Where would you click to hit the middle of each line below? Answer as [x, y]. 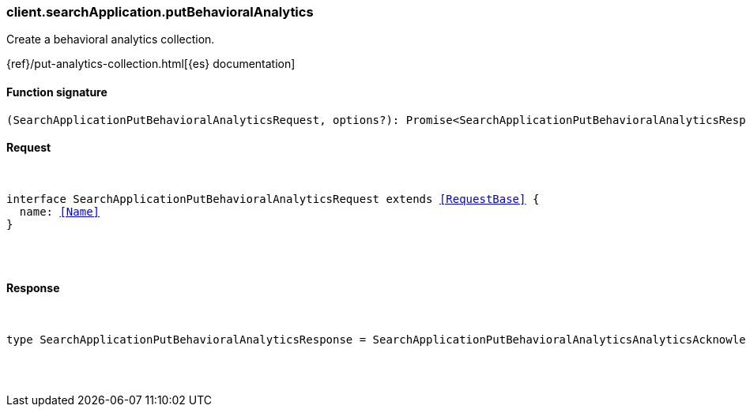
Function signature [57, 92]
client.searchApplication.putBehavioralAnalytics [160, 12]
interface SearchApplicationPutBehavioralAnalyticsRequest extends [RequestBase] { [273, 199]
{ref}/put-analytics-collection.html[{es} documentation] [151, 64]
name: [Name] [60, 211]
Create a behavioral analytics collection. [111, 39]
